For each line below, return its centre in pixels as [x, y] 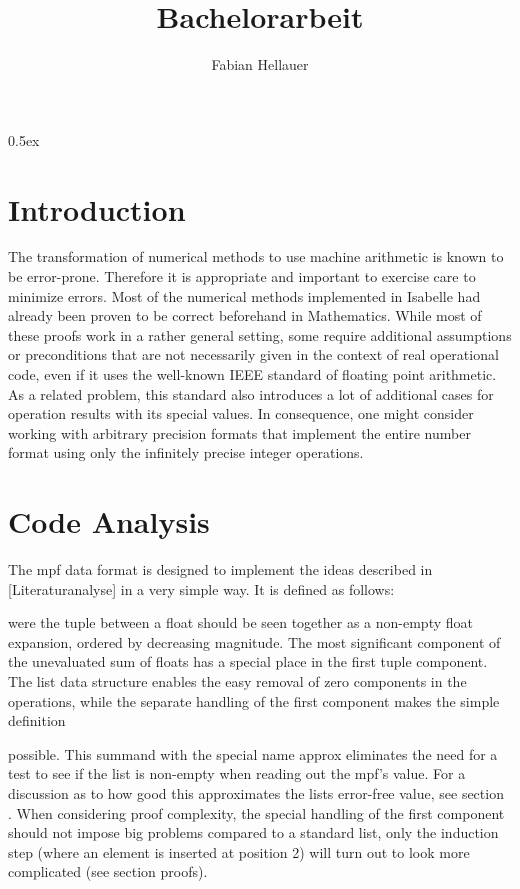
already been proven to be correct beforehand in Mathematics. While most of [245, 315]
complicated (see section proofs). [108, 871]
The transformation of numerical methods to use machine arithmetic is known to [256, 256]
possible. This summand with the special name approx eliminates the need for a [253, 753]
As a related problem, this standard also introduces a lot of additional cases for [251, 393]
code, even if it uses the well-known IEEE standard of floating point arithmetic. [252, 374]
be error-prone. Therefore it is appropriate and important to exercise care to [242, 276]
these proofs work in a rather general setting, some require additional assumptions [260, 334]
